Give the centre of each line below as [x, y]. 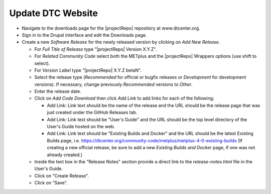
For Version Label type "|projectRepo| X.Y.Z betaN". [88, 70]
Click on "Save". [51, 183]
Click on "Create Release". [61, 175]
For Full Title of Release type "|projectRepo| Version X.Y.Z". [96, 49]
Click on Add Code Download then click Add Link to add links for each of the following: [124, 99]
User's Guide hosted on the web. [81, 127]
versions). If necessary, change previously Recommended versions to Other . [113, 84]
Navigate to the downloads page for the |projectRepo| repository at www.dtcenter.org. [111, 28]
